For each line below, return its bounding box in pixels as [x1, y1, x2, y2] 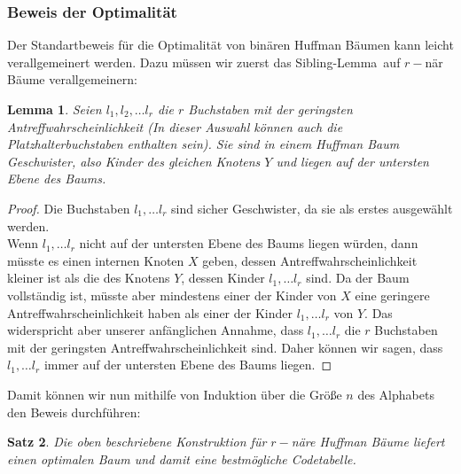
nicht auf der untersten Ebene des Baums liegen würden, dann [79, 234, 418, 253]
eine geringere [355, 285, 430, 304]
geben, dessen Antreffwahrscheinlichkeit [202, 251, 418, 269]
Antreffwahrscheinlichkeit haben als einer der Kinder [7, 303, 293, 322]
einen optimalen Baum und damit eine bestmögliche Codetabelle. [7, 449, 356, 468]
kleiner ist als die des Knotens [7, 268, 170, 287]
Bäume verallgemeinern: [7, 70, 137, 89]
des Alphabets [357, 385, 434, 403]
